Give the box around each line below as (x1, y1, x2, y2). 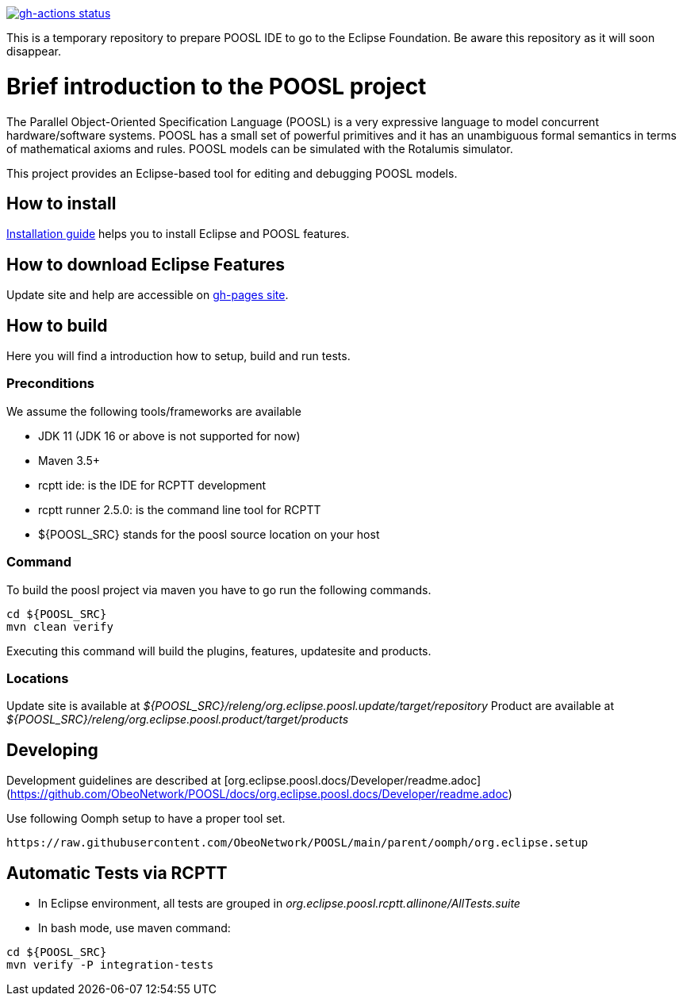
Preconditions (6, 375, 95, 392)
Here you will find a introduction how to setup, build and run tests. (6, 349, 351, 363)
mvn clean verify (6, 620, 113, 633)
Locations (6, 670, 69, 686)
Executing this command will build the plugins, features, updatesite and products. (6, 643, 432, 658)
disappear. (6, 44, 61, 58)
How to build (6, 315, 108, 336)
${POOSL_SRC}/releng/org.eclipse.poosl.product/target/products (6, 712, 349, 727)
